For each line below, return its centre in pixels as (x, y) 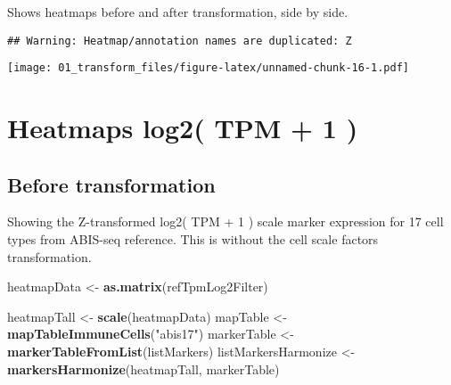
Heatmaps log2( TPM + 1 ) (183, 128)
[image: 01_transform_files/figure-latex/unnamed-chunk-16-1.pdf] (209, 68)
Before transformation (111, 184)
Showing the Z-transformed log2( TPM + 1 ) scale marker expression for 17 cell (225, 221)
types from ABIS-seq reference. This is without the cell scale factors (193, 239)
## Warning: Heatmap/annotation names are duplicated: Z (180, 41)
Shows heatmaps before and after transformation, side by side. (178, 12)
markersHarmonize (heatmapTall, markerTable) (143, 369)
